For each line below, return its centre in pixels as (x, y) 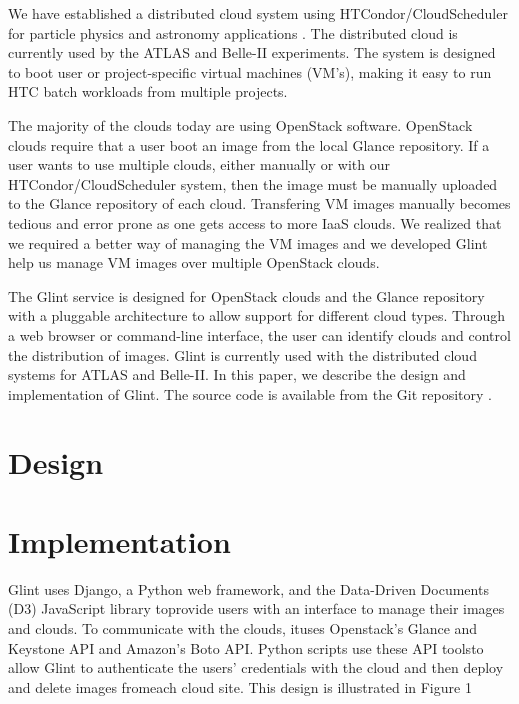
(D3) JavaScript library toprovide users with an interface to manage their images (256, 608)
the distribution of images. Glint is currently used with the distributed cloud (242, 354)
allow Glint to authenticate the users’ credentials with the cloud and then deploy (256, 667)
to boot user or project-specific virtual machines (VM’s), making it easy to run (250, 71)
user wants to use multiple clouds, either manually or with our (199, 164)
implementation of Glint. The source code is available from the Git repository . (250, 393)
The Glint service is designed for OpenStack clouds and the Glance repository (246, 295)
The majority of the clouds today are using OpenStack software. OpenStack (240, 124)
